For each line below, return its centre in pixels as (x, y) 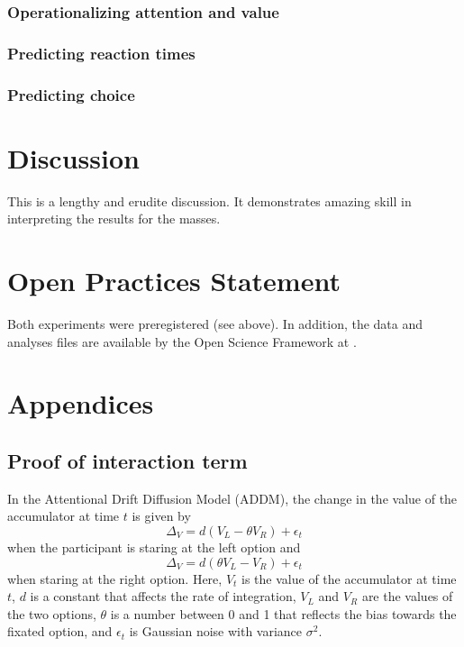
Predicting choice (71, 94)
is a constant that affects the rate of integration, (163, 596)
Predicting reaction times (101, 53)
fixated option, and (60, 631)
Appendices (81, 403)
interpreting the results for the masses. (114, 219)
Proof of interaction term (127, 460)
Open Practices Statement (174, 281)
